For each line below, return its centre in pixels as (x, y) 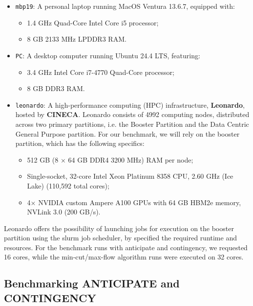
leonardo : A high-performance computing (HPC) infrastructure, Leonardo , (130, 105)
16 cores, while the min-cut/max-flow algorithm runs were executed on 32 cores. (124, 257)
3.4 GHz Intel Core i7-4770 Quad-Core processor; (101, 72)
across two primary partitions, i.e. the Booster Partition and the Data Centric (132, 124)
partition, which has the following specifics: (80, 143)
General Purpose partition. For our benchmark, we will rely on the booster (127, 133)
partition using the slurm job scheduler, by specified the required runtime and (120, 238)
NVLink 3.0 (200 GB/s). (64, 212)
